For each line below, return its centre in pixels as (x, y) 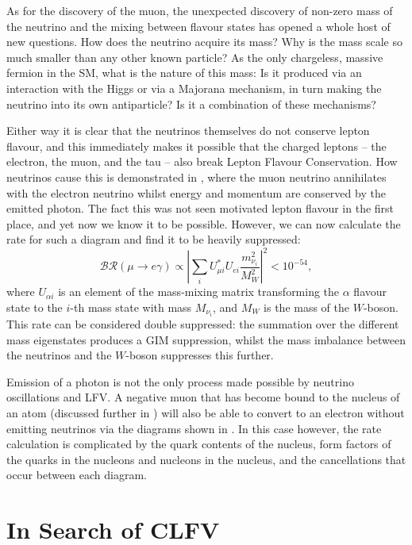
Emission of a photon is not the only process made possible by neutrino (180, 381)
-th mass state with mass (131, 307)
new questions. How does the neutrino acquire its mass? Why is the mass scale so (204, 42)
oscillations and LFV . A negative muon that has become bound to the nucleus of (203, 397)
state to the (35, 307)
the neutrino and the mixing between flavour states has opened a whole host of (198, 26)
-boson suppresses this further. (200, 355)
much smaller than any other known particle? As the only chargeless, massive (195, 57)
